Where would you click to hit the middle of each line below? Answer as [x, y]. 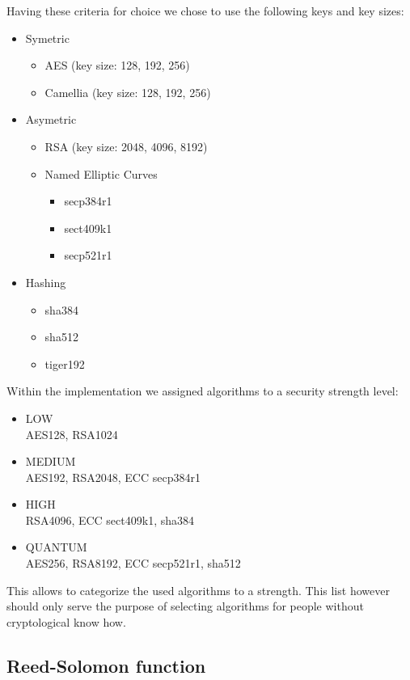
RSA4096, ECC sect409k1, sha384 [110, 520]
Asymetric [51, 119]
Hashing [46, 282]
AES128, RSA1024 [72, 434]
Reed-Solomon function [106, 665]
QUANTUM [56, 547]
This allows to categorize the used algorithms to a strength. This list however [198, 590]
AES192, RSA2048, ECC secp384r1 [113, 477]
